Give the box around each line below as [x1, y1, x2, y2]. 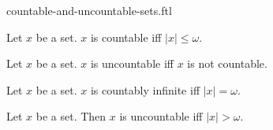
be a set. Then [36, 108, 107, 124]
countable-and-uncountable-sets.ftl [6, 2, 172, 18]
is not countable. [187, 55, 267, 72]
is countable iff [90, 28, 162, 45]
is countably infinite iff [90, 81, 200, 98]
